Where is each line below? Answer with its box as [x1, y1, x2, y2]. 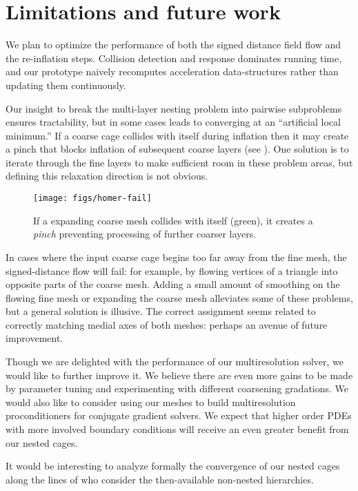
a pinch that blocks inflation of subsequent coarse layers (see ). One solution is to [6, 142, 349, 156]
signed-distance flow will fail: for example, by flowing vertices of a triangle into [6, 263, 338, 278]
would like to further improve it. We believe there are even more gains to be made [6, 367, 353, 382]
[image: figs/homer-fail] [33, 193, 152, 204]
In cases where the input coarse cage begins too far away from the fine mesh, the [6, 249, 347, 264]
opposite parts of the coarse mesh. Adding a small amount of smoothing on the [6, 277, 340, 291]
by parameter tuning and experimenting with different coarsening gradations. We [6, 381, 349, 396]
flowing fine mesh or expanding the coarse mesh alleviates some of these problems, [6, 290, 353, 305]
